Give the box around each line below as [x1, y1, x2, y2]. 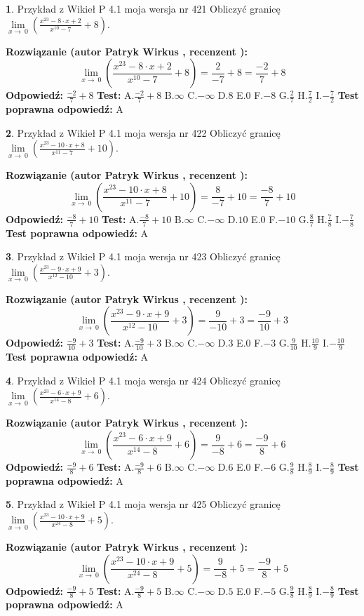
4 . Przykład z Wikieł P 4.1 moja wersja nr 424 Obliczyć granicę [6, 373, 281, 387]
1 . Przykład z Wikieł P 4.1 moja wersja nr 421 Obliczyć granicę [6, 1, 281, 15]
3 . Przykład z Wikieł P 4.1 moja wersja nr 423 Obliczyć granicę [6, 249, 281, 264]
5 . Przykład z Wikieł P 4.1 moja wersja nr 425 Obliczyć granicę [6, 497, 281, 511]
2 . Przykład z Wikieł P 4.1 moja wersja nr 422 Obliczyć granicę [6, 125, 281, 140]
